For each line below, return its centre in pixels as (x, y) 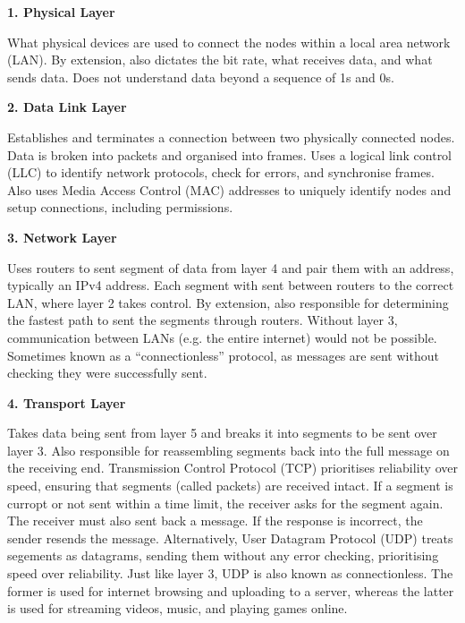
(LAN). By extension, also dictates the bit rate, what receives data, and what (220, 60)
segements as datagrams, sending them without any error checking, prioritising (223, 555)
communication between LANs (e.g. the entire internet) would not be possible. (222, 337)
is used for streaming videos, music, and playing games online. (178, 608)
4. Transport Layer (67, 402)
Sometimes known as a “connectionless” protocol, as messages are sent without (223, 355)
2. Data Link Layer (67, 107)
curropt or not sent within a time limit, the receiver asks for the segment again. (225, 503)
